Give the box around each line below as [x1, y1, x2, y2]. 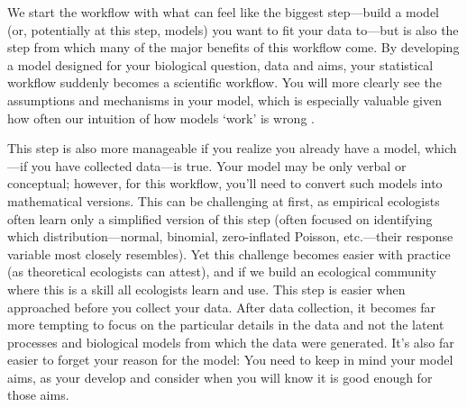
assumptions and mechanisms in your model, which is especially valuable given [7, 90, 443, 109]
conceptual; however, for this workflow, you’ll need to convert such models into [7, 174, 443, 193]
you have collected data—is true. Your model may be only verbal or [31, 156, 407, 175]
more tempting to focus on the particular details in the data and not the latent [7, 315, 444, 334]
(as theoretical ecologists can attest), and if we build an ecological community [7, 262, 436, 281]
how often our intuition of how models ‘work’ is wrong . [7, 108, 315, 127]
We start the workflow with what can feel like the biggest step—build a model [7, 3, 440, 21]
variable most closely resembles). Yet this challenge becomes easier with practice [7, 244, 451, 263]
